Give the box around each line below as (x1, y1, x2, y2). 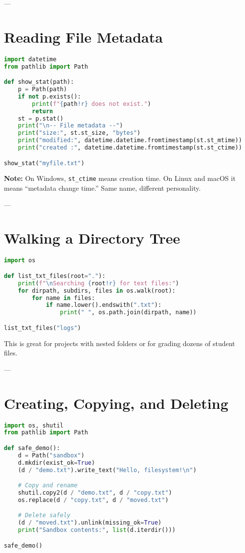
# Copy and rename (18, 482, 78, 489)
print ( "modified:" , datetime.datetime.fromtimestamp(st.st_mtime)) (18, 137, 242, 144)
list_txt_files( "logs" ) (4, 324, 81, 331)
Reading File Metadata (4, 26, 163, 47)
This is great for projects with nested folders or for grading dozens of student (4, 338, 235, 348)
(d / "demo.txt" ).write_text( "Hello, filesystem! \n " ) (18, 466, 197, 474)
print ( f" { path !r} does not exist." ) (32, 100, 151, 107)
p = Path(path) (18, 86, 67, 93)
